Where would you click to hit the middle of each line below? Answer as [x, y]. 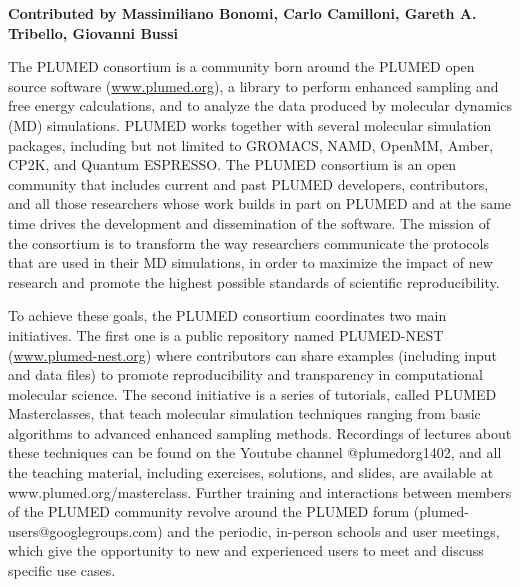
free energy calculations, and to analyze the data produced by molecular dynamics [260, 105]
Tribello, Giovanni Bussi [93, 32]
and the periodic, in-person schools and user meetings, [333, 530]
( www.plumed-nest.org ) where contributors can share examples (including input [252, 354]
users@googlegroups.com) [85, 530]
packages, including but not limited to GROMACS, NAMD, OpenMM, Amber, [251, 144]
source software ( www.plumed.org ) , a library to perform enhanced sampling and [253, 85]
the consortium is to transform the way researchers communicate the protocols [248, 242]
